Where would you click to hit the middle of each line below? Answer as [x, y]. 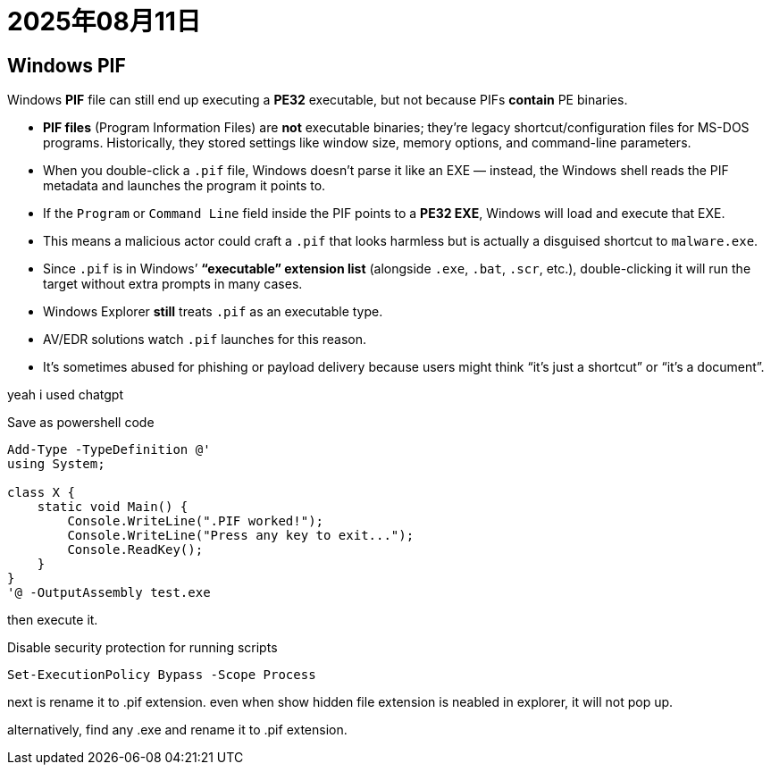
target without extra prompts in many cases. [173, 284]
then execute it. [53, 620]
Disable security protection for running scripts [142, 648]
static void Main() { [113, 507]
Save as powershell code [81, 423]
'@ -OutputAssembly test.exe [109, 593]
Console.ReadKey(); [135, 550]
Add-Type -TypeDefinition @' [109, 450]
